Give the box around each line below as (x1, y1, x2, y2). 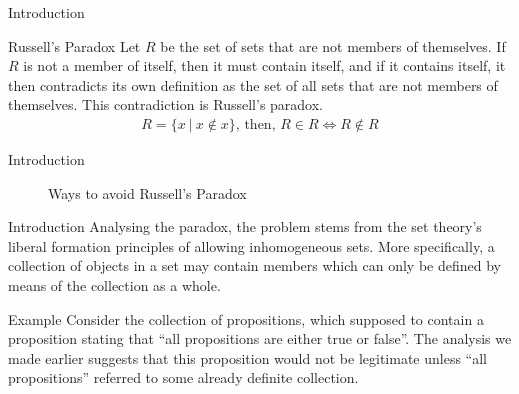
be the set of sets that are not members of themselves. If (160, 35, 506, 56)
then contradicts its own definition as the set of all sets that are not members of (8, 74, 498, 95)
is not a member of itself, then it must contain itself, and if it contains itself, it (23, 55, 506, 76)
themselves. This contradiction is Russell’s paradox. (8, 94, 324, 115)
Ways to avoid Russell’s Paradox (48, 182, 247, 203)
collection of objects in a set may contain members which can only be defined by (8, 255, 501, 276)
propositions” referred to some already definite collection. (8, 367, 359, 388)
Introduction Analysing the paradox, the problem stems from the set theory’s (8, 216, 482, 237)
